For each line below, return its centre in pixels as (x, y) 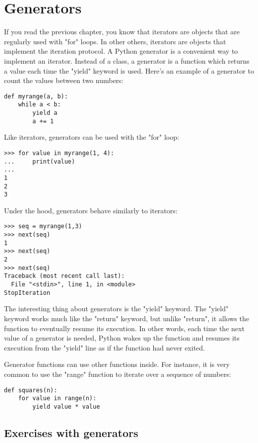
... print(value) (40, 161)
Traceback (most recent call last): (64, 276)
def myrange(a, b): (36, 96)
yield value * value (66, 406)
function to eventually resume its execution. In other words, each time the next (124, 328)
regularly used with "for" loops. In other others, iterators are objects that (115, 41)
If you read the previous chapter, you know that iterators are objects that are (122, 32)
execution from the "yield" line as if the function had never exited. (104, 347)
